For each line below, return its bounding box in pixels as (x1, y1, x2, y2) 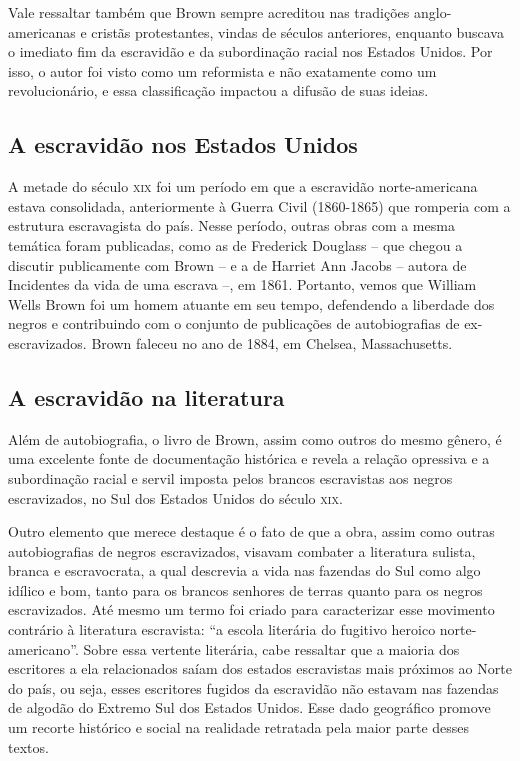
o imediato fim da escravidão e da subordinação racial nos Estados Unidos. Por (8, 41, 493, 62)
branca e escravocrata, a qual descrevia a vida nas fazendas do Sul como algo (8, 560, 481, 581)
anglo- (413, 2, 452, 22)
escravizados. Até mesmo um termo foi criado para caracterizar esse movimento (8, 599, 495, 620)
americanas (8, 21, 76, 42)
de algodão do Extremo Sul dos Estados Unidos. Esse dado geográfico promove (8, 697, 491, 718)
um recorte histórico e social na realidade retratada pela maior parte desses (8, 717, 470, 738)
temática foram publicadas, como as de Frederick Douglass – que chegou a (8, 234, 463, 255)
